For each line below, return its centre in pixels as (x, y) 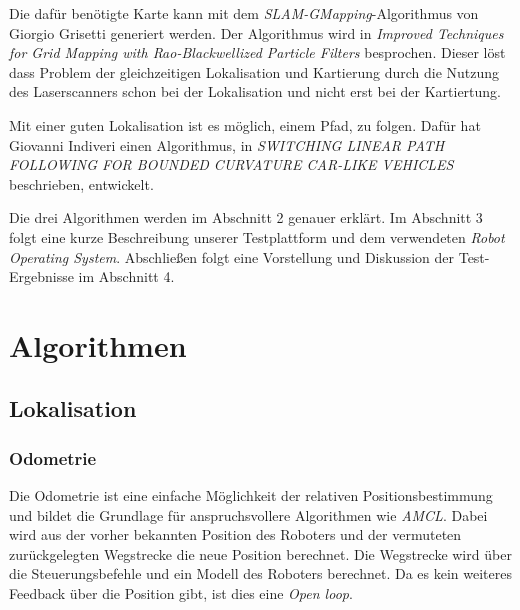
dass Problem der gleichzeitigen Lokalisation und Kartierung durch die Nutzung (254, 71)
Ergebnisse (41, 276)
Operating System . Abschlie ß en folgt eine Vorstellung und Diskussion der (232, 256)
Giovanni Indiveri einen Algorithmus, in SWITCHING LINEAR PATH (227, 144)
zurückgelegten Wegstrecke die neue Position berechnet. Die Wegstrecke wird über (260, 553)
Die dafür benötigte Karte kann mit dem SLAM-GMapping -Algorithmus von (244, 13)
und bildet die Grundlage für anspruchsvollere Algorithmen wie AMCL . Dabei (248, 514)
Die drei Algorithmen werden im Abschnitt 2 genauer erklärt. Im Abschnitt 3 (246, 217)
